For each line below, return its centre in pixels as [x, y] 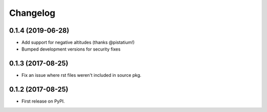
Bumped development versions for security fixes [71, 49]
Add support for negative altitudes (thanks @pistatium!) [78, 43]
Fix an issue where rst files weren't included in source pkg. [82, 75]
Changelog [32, 13]
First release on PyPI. [43, 101]
